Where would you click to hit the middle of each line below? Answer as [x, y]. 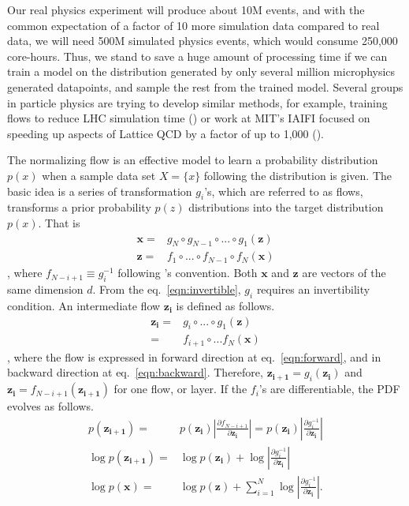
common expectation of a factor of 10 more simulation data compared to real [193, 25]
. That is [59, 222]
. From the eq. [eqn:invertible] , [167, 289]
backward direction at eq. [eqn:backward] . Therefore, [135, 372]
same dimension [45, 289]
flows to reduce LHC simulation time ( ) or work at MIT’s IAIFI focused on [189, 118]
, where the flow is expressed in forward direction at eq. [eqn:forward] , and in [194, 356]
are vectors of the [344, 273]
